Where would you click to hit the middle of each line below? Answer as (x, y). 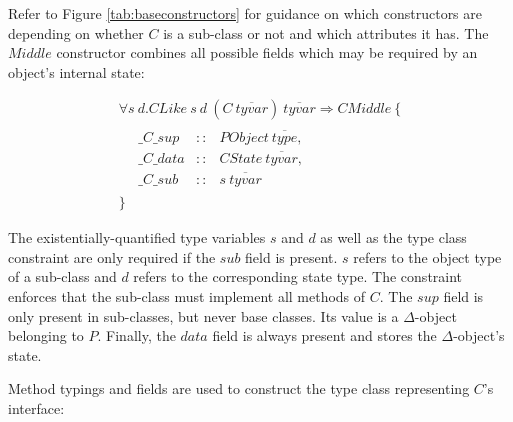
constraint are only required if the (112, 256)
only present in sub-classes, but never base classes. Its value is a (203, 315)
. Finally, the (136, 335)
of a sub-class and (62, 276)
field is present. (291, 256)
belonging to (46, 335)
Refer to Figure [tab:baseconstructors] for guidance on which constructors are (245, 13)
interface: (36, 407)
